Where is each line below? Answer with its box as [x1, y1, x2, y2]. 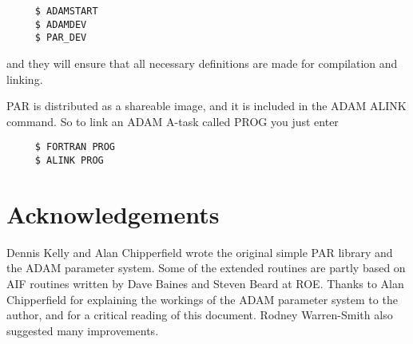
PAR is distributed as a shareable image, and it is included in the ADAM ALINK [6, 97, 407, 114]
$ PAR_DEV [34, 32, 87, 44]
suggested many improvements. [6, 322, 159, 338]
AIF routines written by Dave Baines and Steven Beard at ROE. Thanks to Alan [6, 275, 404, 291]
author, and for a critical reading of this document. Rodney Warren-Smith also [6, 306, 393, 323]
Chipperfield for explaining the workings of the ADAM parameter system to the [6, 291, 398, 307]
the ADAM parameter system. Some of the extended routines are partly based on [6, 259, 406, 276]
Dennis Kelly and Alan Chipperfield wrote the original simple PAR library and [6, 243, 393, 260]
